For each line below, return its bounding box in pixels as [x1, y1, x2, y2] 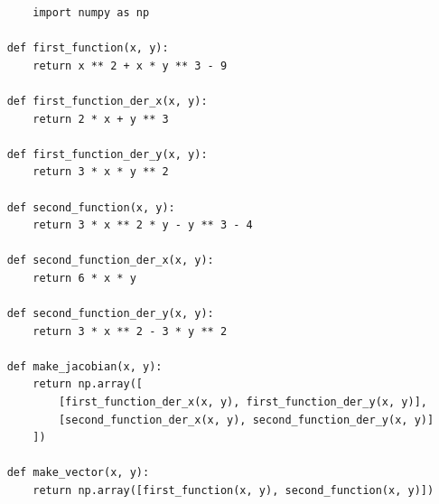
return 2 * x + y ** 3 [33, 112, 169, 126]
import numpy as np [33, 6, 150, 19]
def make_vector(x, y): [6, 466, 150, 480]
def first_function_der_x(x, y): [6, 94, 208, 107]
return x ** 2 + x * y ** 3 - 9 [33, 59, 228, 72]
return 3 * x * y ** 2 [33, 165, 169, 179]
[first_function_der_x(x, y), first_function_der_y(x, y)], [58, 396, 427, 409]
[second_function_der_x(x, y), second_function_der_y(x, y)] [58, 413, 434, 426]
